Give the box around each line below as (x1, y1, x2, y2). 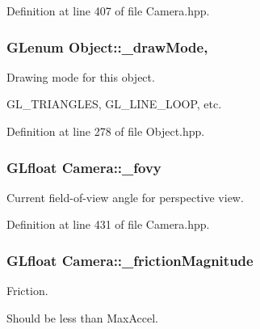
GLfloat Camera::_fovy (6, 157, 161, 177)
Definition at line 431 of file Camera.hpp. (6, 216, 210, 233)
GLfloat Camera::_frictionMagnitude (6, 250, 254, 270)
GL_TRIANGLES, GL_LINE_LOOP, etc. (6, 95, 222, 112)
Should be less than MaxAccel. (6, 309, 158, 326)
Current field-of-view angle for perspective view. (6, 188, 244, 205)
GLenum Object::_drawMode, (6, 36, 208, 57)
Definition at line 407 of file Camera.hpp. (6, 2, 210, 19)
